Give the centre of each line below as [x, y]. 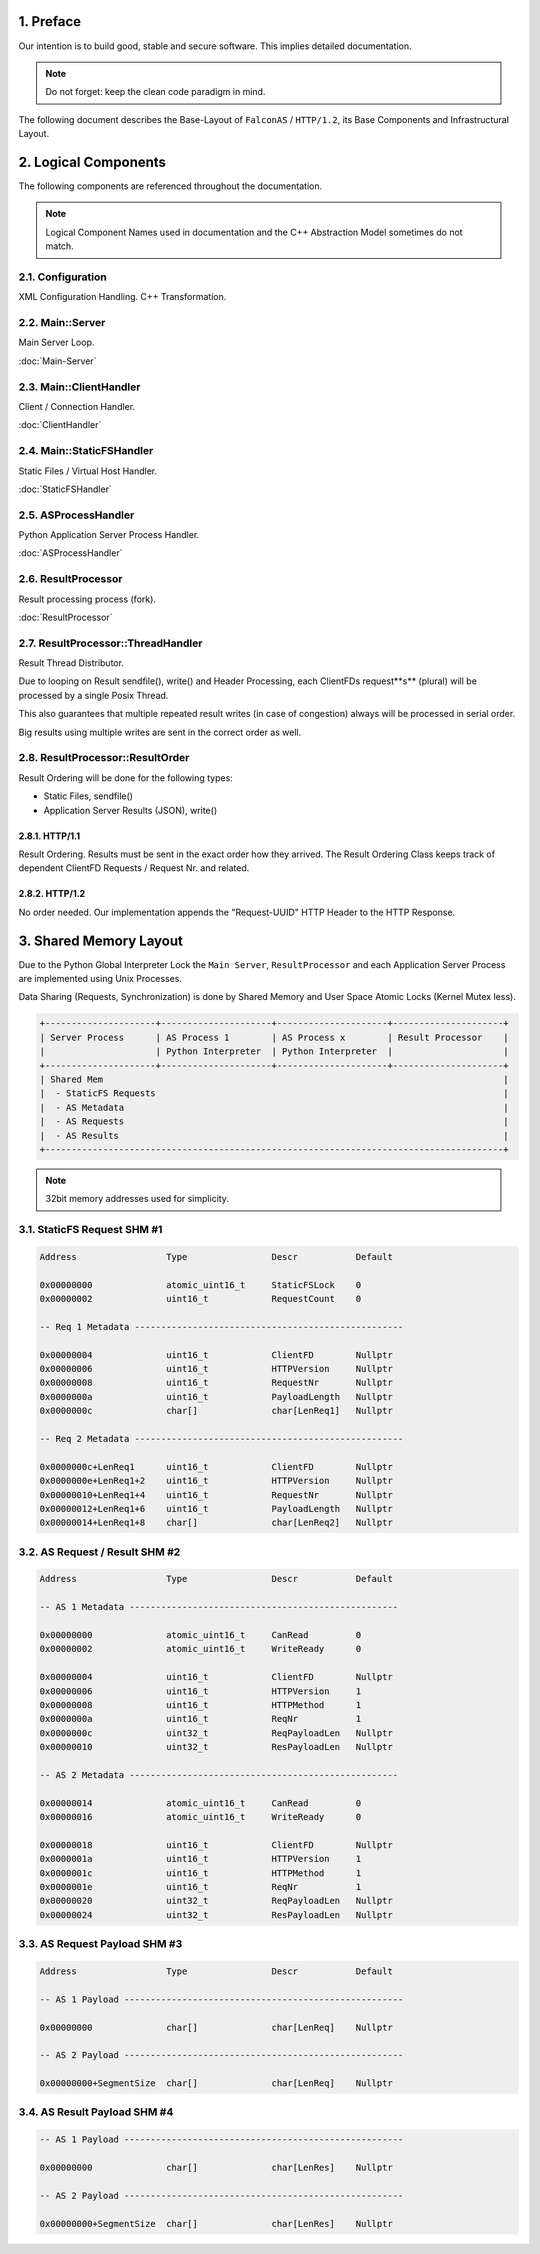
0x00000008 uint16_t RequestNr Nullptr [216, 1383]
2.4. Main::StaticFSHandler [86, 451]
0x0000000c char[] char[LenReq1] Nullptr [216, 1411]
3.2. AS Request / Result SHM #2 [99, 1552]
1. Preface [50, 21]
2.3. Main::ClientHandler [79, 387]
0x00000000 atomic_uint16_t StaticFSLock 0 [200, 1284]
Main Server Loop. [56, 342]
